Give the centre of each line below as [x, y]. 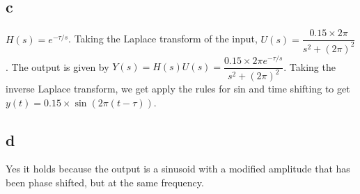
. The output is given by [57, 66]
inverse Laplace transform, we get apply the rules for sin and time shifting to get [178, 89]
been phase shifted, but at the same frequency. [105, 183]
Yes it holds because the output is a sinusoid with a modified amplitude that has [178, 169]
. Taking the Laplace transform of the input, [163, 39]
